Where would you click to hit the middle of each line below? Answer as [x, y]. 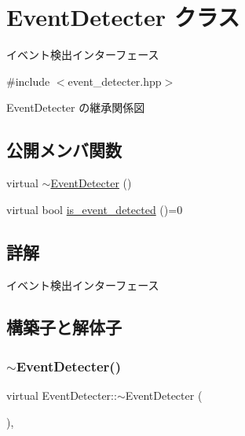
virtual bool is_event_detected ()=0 [95, 209]
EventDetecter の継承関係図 [76, 107]
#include [28, 81]
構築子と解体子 [64, 327]
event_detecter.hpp [115, 81]
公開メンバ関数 [64, 150]
